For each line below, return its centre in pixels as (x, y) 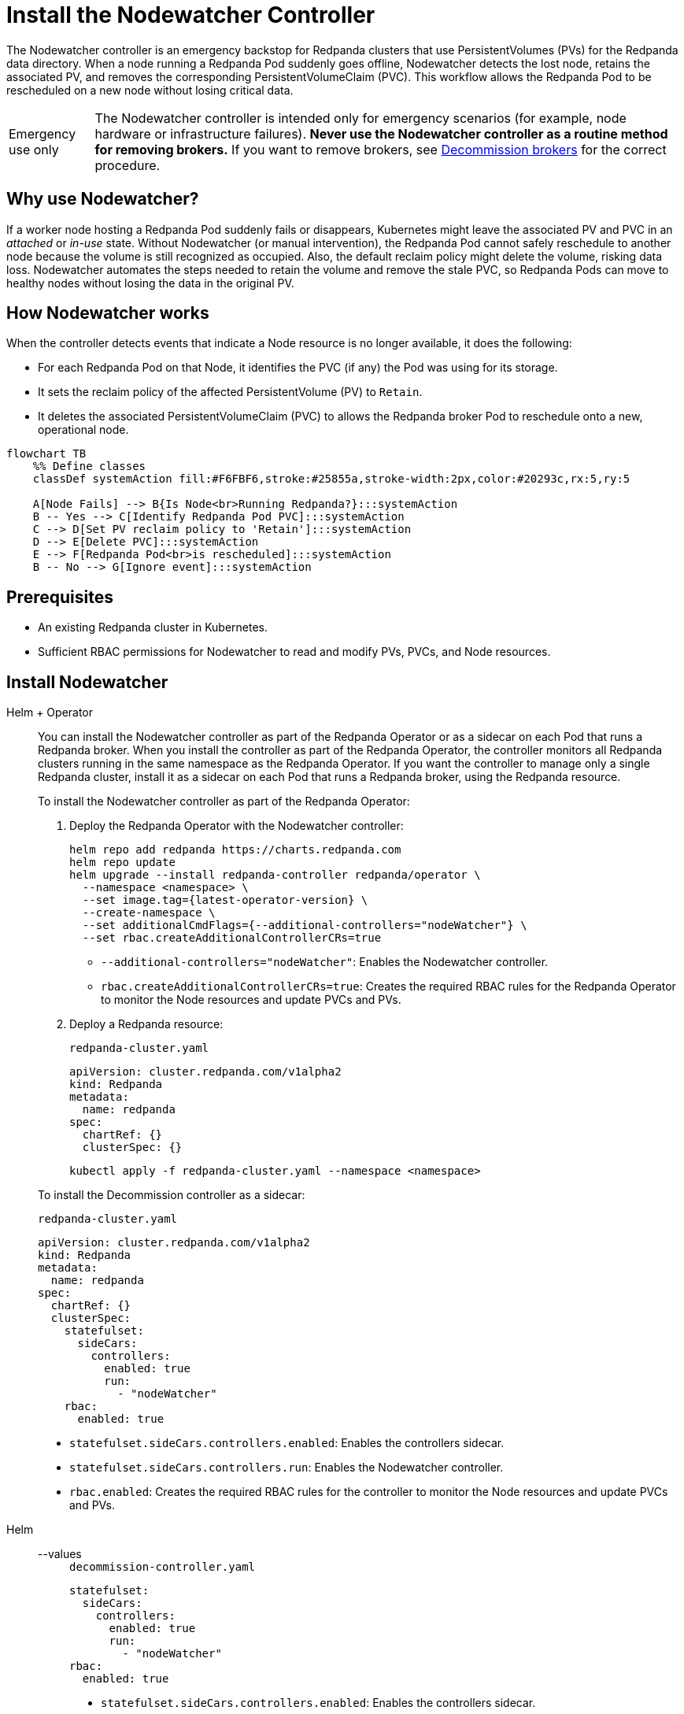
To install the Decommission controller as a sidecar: (172, 1195)
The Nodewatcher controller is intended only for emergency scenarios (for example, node (360, 118)
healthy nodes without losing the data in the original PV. (150, 283)
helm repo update (122, 863)
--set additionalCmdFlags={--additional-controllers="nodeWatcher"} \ (305, 925)
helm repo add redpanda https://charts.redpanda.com (235, 850)
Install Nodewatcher (87, 682)
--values (60, 1554)
